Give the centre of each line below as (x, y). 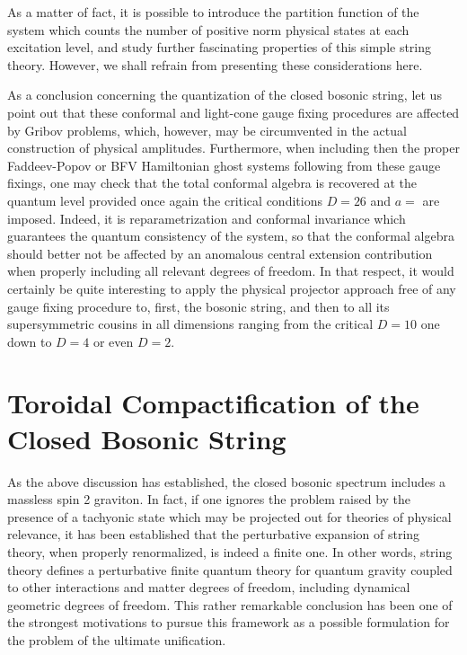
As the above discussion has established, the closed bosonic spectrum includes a (227, 481)
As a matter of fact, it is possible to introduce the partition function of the (213, 12)
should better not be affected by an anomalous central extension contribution (220, 253)
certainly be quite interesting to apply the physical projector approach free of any (232, 288)
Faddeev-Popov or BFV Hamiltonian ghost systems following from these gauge (224, 165)
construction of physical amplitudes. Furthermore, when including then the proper (233, 148)
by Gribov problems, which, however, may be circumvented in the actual (207, 130)
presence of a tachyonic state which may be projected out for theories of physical (229, 516)
